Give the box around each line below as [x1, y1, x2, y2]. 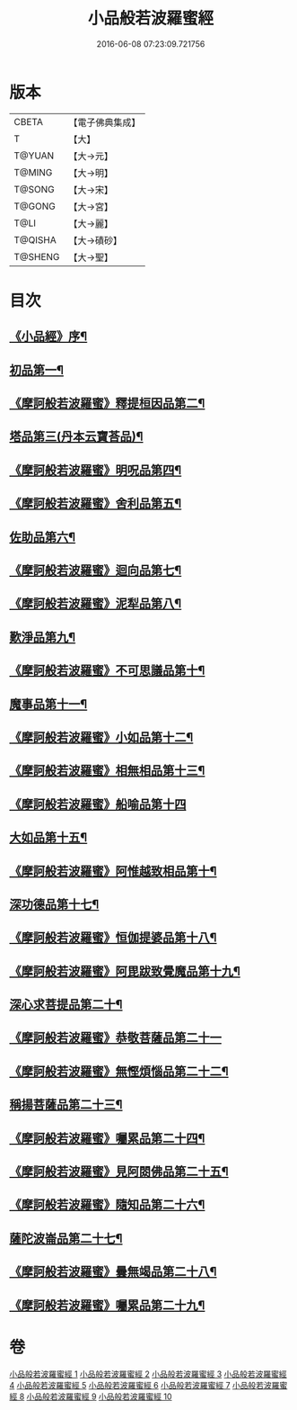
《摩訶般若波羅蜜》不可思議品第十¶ [9, 663, 205, 678]
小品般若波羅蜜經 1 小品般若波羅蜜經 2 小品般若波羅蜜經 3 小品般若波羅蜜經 [9, 1369, 287, 1379]
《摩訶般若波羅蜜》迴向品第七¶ [9, 563, 182, 578]
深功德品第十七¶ [9, 896, 100, 912]
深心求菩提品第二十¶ [9, 997, 123, 1012]
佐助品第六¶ [9, 529, 76, 544]
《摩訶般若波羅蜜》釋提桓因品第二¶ [9, 396, 205, 411]
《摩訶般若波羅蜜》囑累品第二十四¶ [9, 1130, 205, 1145]
